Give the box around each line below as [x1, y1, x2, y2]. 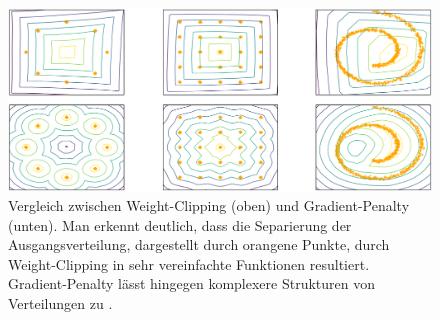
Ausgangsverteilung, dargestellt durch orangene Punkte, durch [8, 234, 390, 255]
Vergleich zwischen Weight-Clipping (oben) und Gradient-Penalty [8, 195, 410, 216]
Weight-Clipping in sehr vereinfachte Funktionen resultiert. [8, 253, 370, 274]
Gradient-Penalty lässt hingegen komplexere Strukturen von [8, 273, 375, 294]
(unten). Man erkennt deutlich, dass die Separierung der [8, 214, 352, 235]
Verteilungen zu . [8, 292, 113, 313]
